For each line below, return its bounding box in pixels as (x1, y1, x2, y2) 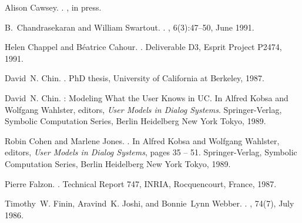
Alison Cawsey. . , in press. (5, 1, 102, 13)
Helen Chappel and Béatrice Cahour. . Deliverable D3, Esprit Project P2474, (5, 41, 282, 53)
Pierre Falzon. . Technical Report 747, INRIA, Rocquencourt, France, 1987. (5, 177, 277, 189)
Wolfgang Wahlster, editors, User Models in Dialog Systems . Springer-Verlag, (5, 103, 282, 115)
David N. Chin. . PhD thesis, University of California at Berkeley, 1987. (5, 72, 264, 84)
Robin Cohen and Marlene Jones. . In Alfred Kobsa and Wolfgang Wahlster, (5, 134, 280, 147)
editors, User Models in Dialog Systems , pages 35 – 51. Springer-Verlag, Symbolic (5, 146, 297, 158)
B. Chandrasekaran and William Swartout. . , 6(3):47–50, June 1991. (5, 21, 254, 33)
